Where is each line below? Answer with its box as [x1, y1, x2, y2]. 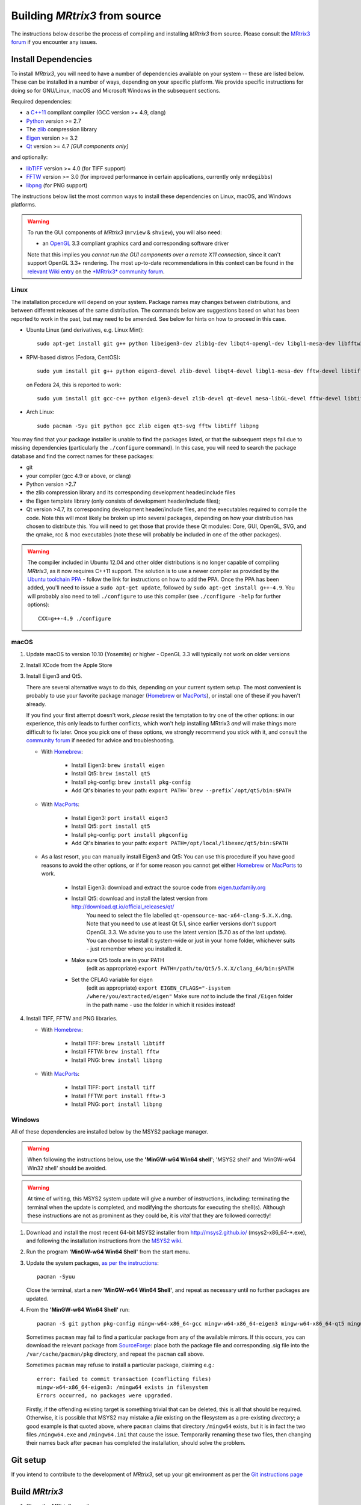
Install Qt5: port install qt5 [71, 822, 150, 830]
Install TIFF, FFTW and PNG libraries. [26, 1015, 118, 1022]
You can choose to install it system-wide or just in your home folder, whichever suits [86, 937, 295, 944]
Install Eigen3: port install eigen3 [71, 814, 168, 821]
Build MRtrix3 [11, 1487, 63, 1497]
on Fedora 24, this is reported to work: [26, 381, 122, 388]
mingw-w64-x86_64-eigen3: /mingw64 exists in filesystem [37, 1383, 209, 1391]
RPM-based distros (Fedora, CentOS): [26, 353, 120, 361]
